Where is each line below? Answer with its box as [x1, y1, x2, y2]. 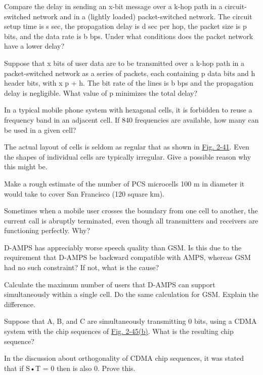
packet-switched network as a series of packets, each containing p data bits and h [4, 67, 255, 78]
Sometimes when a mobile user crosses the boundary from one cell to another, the [4, 205, 258, 216]
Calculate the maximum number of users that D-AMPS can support [4, 279, 215, 289]
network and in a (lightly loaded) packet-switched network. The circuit [33, 11, 252, 21]
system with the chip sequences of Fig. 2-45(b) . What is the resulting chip [4, 326, 234, 336]
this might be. [4, 161, 48, 172]
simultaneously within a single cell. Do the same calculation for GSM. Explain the [4, 289, 259, 299]
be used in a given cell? [4, 124, 76, 135]
